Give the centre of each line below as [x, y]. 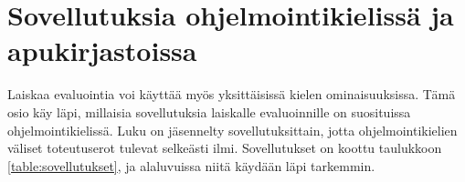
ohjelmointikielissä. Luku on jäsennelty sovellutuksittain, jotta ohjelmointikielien [232, 130]
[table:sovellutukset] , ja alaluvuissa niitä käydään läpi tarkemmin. [191, 165]
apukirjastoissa [102, 51]
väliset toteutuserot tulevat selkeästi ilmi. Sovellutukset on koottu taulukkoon [225, 148]
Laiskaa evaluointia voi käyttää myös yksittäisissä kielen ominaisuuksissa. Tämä [232, 94]
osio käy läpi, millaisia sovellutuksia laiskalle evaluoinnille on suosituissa [209, 111]
